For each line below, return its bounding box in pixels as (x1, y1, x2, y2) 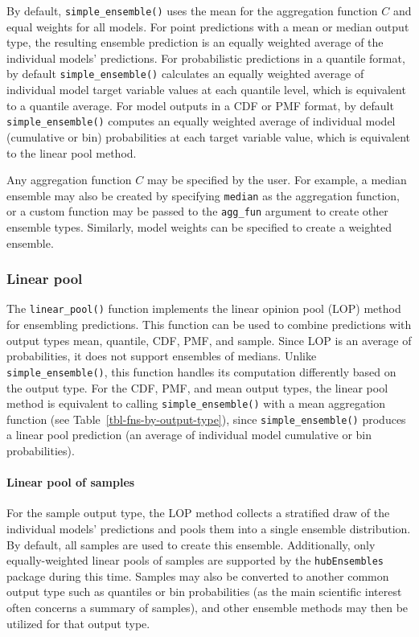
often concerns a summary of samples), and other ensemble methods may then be (6, 599, 409, 616)
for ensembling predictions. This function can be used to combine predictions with (6, 316, 412, 333)
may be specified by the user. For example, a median (146, 171, 407, 188)
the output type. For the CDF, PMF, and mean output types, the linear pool (6, 379, 388, 396)
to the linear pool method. (6, 144, 137, 161)
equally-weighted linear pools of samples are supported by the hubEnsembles (6, 552, 384, 569)
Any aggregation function (6, 171, 132, 188)
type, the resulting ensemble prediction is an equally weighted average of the (6, 34, 384, 51)
